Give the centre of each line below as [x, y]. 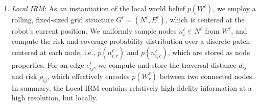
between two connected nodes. [207, 76]
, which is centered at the [205, 19]
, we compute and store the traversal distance [165, 64]
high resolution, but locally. [54, 98]
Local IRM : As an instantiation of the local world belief [98, 8]
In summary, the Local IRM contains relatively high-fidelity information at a [132, 87]
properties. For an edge [48, 64]
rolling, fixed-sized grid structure [63, 19]
